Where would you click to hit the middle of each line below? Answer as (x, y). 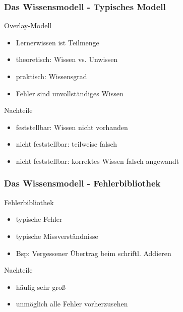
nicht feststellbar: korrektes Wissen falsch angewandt (98, 161)
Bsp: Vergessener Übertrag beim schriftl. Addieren (94, 253)
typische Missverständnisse (57, 236)
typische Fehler (39, 219)
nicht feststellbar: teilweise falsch (67, 144)
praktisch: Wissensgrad (51, 76)
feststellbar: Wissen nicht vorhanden (72, 127)
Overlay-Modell (28, 25)
